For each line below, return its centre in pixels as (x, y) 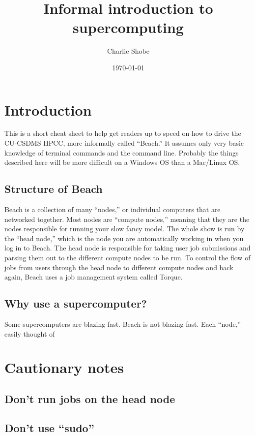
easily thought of (30, 333)
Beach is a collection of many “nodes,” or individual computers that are (113, 209)
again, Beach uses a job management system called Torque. (94, 277)
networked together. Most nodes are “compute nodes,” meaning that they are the (127, 219)
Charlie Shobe (128, 51)
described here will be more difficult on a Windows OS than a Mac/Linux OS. (122, 162)
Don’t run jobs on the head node (90, 398)
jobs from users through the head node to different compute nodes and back (119, 267)
